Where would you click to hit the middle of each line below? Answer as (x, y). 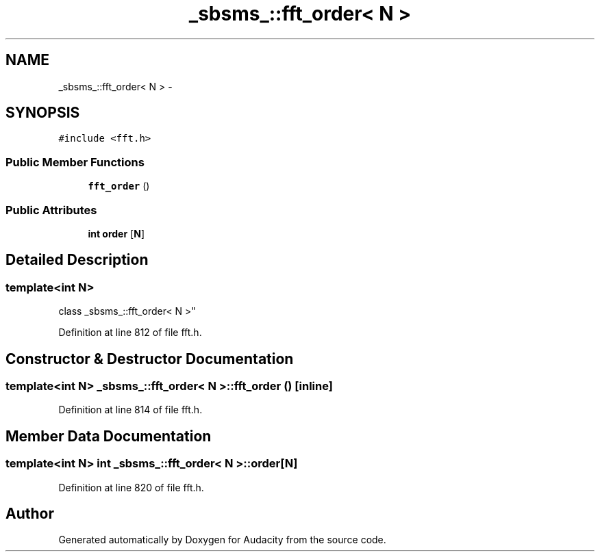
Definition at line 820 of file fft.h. (131, 487)
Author (30, 514)
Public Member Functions (75, 162)
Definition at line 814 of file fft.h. (130, 410)
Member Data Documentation (109, 436)
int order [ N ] (116, 233)
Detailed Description (77, 260)
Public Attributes (51, 210)
